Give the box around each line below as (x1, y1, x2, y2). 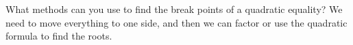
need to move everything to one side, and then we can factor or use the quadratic (5, 15, 348, 29)
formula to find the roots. (5, 29, 112, 43)
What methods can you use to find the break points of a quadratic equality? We (5, 2, 343, 16)
